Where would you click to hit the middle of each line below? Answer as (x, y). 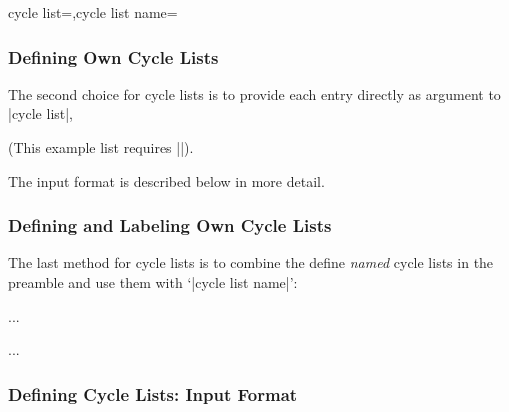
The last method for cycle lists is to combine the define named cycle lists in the (251, 262)
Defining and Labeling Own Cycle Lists (170, 225)
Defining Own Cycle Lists (113, 56)
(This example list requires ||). (101, 147)
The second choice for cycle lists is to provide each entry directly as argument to (254, 93)
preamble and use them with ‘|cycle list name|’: (153, 282)
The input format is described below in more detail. (166, 180)
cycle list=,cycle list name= (93, 12)
